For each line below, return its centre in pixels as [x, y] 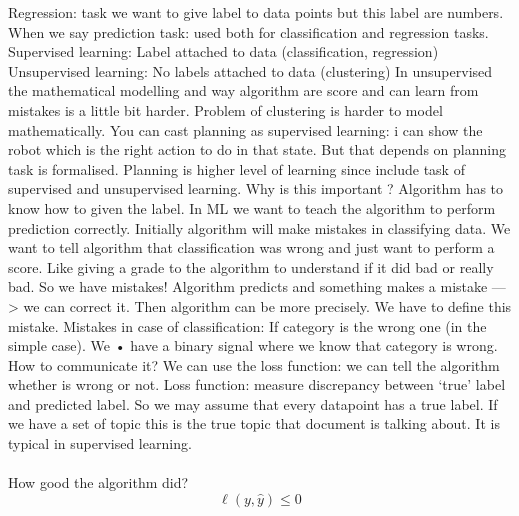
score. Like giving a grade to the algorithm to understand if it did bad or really [251, 266]
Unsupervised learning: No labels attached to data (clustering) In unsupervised [250, 70]
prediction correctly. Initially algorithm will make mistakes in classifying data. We [259, 227]
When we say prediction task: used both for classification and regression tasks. [248, 31]
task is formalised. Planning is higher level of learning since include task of [236, 168]
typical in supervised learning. [100, 443]
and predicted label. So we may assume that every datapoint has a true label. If [253, 403]
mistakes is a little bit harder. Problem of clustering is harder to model [225, 109]
